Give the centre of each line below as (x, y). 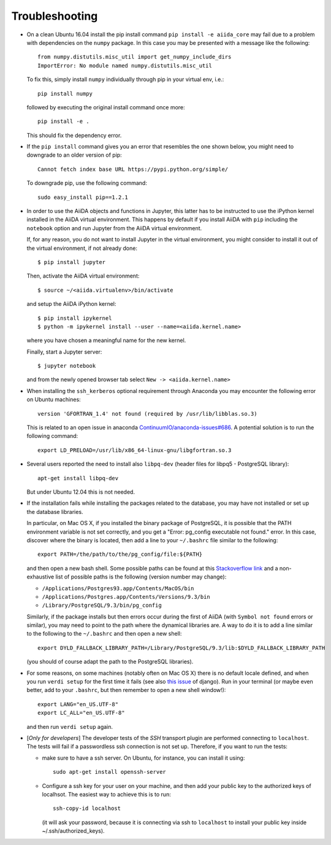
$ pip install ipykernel (75, 318)
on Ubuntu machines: (54, 400)
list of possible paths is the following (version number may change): (141, 577)
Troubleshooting (55, 16)
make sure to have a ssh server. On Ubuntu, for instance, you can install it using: (143, 758)
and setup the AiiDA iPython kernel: (71, 304)
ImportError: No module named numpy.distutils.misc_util (125, 65)
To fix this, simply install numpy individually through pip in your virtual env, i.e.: (125, 79)
